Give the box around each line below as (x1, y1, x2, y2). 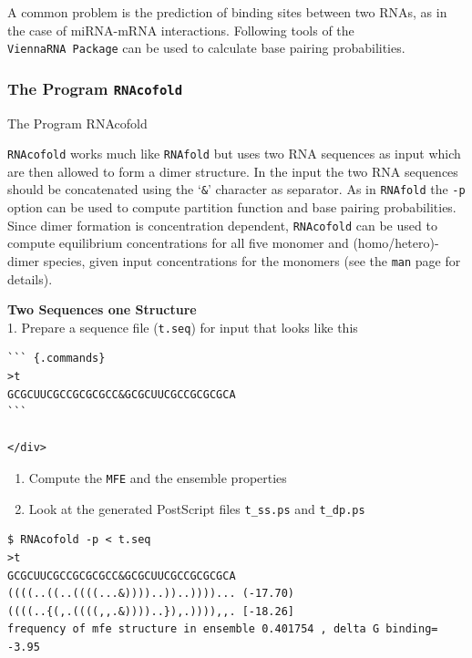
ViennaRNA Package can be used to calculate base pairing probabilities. (7, 38, 405, 57)
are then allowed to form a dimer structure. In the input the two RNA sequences (7, 161, 458, 180)
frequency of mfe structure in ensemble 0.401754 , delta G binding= (7, 622, 438, 636)
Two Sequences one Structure (7, 300, 197, 319)
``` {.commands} (7, 352, 106, 365)
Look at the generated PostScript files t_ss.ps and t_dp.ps (28, 499, 365, 518)
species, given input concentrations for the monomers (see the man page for (43, 251, 461, 270)
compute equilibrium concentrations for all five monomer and (7, 233, 349, 252)
